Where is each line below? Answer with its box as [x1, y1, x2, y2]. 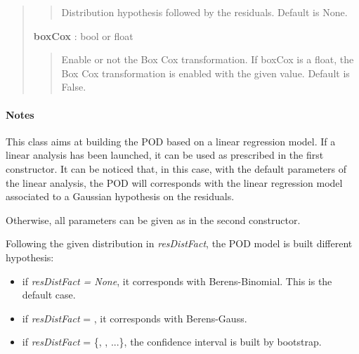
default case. [22, 287, 76, 302]
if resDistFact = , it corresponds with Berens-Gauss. [22, 310, 247, 325]
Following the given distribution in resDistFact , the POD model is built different [6, 236, 353, 251]
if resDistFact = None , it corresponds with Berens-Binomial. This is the [22, 273, 332, 288]
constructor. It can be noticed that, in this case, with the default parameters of [6, 161, 347, 176]
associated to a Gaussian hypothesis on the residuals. [6, 189, 235, 204]
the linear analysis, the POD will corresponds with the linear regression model [6, 175, 343, 190]
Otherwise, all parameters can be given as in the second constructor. [6, 212, 301, 227]
